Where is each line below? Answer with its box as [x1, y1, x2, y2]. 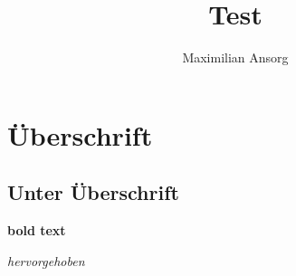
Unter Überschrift [7, 178, 179, 206]
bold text [7, 221, 66, 240]
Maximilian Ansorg [182, 48, 289, 67]
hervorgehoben [7, 251, 85, 270]
